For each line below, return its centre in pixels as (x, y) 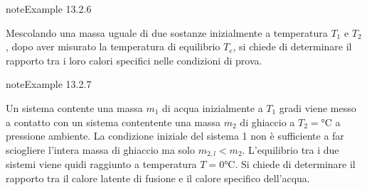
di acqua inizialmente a (213, 107)
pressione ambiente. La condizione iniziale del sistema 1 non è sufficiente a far (175, 136)
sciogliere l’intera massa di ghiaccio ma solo (100, 149)
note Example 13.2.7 (49, 84)
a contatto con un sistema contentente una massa (113, 122)
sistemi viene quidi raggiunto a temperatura (101, 164)
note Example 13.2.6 (49, 9)
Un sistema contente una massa (74, 107)
